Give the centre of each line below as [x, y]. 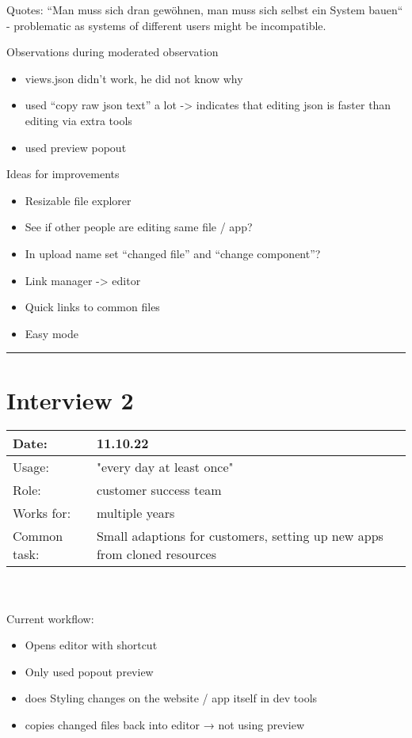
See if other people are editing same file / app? [139, 227]
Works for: [42, 513]
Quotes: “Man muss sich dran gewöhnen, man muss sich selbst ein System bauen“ [205, 10]
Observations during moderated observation [113, 52]
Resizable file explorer [78, 200]
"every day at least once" [165, 467]
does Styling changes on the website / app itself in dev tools [171, 698]
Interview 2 [70, 399]
